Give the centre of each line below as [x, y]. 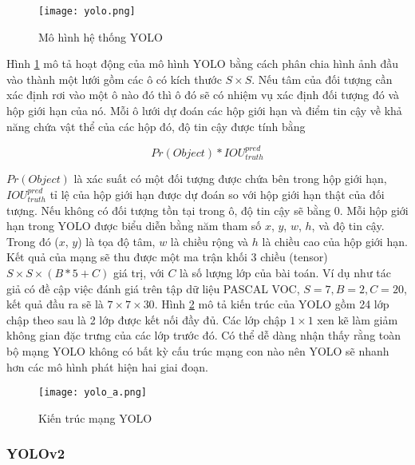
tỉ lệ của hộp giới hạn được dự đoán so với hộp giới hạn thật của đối [217, 195]
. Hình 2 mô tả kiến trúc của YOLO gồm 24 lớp [272, 304]
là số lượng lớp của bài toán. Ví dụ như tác [285, 273]
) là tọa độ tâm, [117, 241]
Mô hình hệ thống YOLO [101, 36]
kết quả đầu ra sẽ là [55, 304]
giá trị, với [138, 273]
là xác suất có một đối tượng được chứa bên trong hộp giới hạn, [230, 179]
